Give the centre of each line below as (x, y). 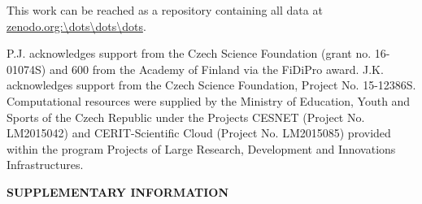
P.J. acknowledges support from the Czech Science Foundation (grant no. (189, 53)
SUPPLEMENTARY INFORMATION (118, 191)
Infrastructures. (45, 165)
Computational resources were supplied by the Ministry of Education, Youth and (209, 100)
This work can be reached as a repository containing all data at (165, 10)
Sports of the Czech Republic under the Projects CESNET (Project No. (186, 117)
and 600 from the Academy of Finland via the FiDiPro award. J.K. (216, 69)
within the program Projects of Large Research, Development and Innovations (201, 148)
